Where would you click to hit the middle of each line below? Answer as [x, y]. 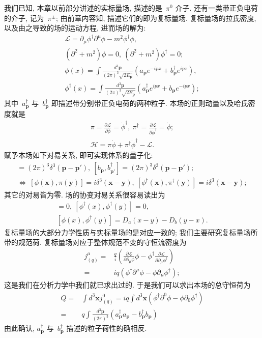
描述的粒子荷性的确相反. [107, 328]
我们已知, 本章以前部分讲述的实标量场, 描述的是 [83, 8]
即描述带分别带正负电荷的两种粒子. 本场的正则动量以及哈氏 [150, 103]
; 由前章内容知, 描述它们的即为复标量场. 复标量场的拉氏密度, [156, 18]
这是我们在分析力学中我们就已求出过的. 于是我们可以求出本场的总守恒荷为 [127, 285]
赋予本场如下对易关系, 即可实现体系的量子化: [79, 155]
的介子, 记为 [24, 18]
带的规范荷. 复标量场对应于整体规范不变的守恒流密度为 [95, 242]
